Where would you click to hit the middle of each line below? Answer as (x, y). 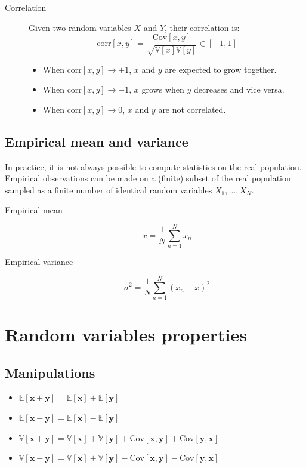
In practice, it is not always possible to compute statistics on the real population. (153, 166)
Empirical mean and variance (97, 141)
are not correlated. (192, 109)
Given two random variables (80, 27)
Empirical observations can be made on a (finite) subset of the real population (148, 178)
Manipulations (50, 372)
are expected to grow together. (221, 69)
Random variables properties (126, 335)
